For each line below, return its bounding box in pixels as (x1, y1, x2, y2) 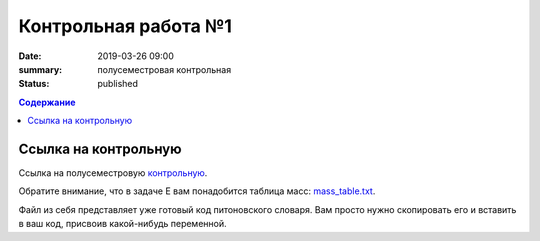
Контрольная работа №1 (18, 15, 232, 37)
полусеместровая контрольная (97, 63, 232, 75)
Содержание (18, 96, 76, 108)
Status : (18, 78, 50, 90)
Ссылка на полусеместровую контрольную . (18, 167, 208, 179)
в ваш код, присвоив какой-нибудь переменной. (18, 218, 227, 230)
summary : (18, 63, 63, 75)
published (97, 78, 139, 90)
